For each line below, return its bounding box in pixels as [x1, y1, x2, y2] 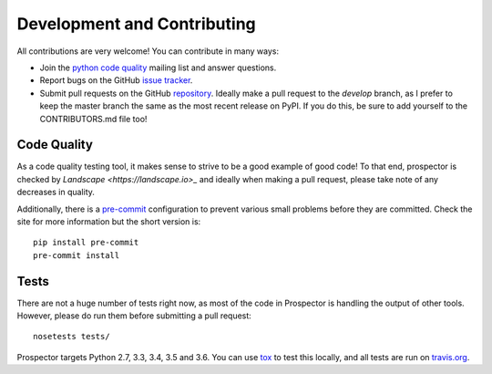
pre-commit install [33, 250, 120, 260]
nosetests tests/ [33, 331, 110, 342]
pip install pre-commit [33, 237, 139, 248]
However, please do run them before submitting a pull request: [16, 310, 252, 321]
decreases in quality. [16, 187, 96, 198]
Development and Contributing [16, 14, 257, 34]
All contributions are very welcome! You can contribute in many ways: [16, 46, 280, 57]
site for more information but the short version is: [16, 215, 201, 227]
